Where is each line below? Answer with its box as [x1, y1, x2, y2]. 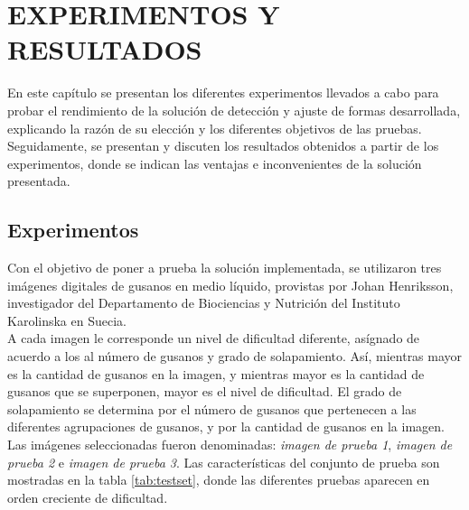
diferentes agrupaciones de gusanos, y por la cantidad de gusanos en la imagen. [7, 417, 445, 436]
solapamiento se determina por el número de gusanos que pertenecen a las [7, 399, 417, 418]
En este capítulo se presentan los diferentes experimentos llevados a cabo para [7, 83, 439, 102]
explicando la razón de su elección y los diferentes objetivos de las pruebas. [7, 118, 422, 137]
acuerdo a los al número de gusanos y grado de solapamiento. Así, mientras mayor [7, 347, 463, 366]
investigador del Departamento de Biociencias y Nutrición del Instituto [7, 293, 400, 312]
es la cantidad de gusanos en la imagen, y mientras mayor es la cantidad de [7, 364, 425, 383]
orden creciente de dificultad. [7, 487, 168, 506]
